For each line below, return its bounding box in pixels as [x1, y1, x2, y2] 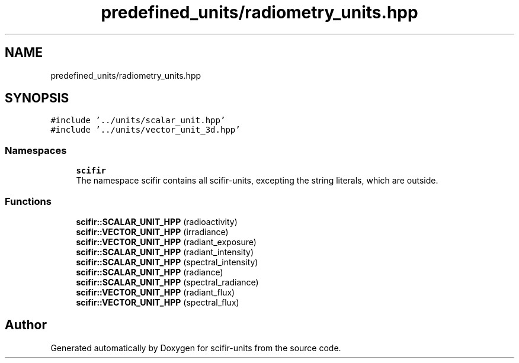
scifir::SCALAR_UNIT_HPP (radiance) [76, 266, 223, 277]
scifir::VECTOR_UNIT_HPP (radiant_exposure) [76, 236, 257, 247]
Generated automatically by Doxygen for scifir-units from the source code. [50, 342, 341, 353]
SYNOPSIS [5, 91, 69, 106]
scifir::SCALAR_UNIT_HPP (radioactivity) [76, 216, 238, 227]
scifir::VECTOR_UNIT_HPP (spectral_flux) [76, 297, 239, 307]
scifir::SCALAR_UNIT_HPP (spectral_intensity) [76, 256, 258, 267]
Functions [5, 195, 52, 207]
